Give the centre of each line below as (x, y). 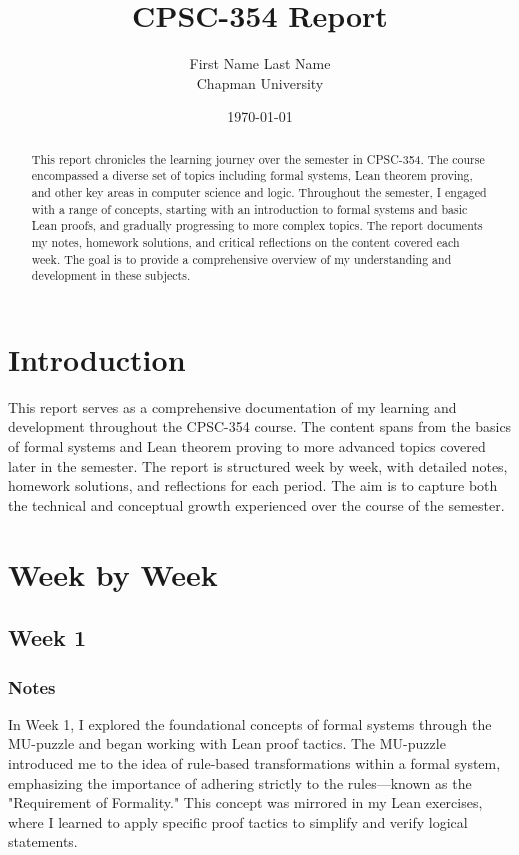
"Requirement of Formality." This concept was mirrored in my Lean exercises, (245, 802)
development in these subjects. (111, 275)
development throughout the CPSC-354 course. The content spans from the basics (260, 426)
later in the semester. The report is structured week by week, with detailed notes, (258, 465)
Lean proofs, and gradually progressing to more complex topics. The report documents (257, 225)
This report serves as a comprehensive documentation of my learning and (232, 406)
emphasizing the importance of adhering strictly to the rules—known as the (240, 782)
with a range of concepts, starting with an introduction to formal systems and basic (249, 208)
